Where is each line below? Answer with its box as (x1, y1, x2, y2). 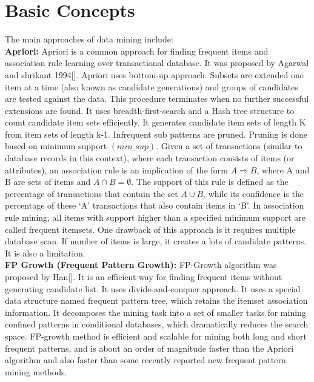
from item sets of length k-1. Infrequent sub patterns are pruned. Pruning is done (5, 127, 308, 140)
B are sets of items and (5, 175, 91, 188)
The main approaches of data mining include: (5, 33, 173, 45)
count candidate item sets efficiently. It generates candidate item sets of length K (5, 116, 306, 129)
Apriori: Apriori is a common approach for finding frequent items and (5, 44, 269, 57)
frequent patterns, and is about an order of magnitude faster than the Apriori (5, 341, 294, 354)
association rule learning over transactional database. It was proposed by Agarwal (5, 56, 309, 69)
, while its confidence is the (203, 187, 304, 199)
